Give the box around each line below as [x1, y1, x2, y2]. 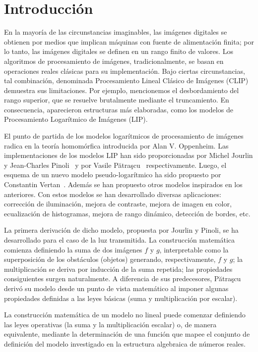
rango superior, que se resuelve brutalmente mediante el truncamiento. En [4, 95, 229, 105]
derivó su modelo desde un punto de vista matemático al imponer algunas [4, 283, 229, 293]
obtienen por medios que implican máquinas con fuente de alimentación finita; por [4, 36, 254, 47]
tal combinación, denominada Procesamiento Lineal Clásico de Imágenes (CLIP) [4, 75, 249, 86]
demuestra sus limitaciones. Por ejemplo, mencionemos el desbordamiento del [4, 85, 239, 95]
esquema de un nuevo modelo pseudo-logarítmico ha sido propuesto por [4, 169, 221, 180]
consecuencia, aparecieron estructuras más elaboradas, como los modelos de [4, 104, 233, 114]
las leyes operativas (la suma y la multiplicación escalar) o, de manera [4, 319, 217, 329]
